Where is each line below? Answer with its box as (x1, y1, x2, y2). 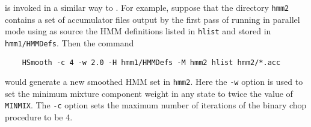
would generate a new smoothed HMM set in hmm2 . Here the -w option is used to (5, 75, 303, 88)
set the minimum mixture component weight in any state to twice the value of (5, 87, 293, 99)
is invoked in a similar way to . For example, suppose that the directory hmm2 (5, 1, 289, 13)
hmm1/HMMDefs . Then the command (5, 36, 134, 49)
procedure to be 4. (5, 111, 73, 123)
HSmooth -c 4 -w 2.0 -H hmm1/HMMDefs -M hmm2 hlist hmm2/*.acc (22, 58, 281, 67)
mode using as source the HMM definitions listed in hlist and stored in (5, 25, 271, 37)
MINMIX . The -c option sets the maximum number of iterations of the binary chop (5, 99, 307, 111)
